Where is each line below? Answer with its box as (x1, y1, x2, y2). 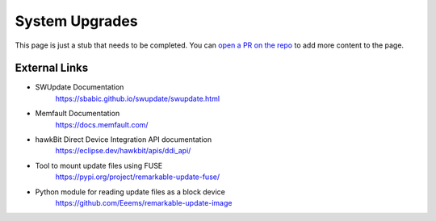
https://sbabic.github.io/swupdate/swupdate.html (55, 94, 220, 103)
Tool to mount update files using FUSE (35, 161, 163, 170)
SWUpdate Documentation (35, 82, 124, 92)
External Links (15, 61, 89, 75)
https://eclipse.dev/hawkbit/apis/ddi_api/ (55, 146, 191, 156)
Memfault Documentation (35, 109, 120, 119)
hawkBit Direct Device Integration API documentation (35, 135, 212, 144)
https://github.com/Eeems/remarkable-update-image (55, 198, 233, 207)
